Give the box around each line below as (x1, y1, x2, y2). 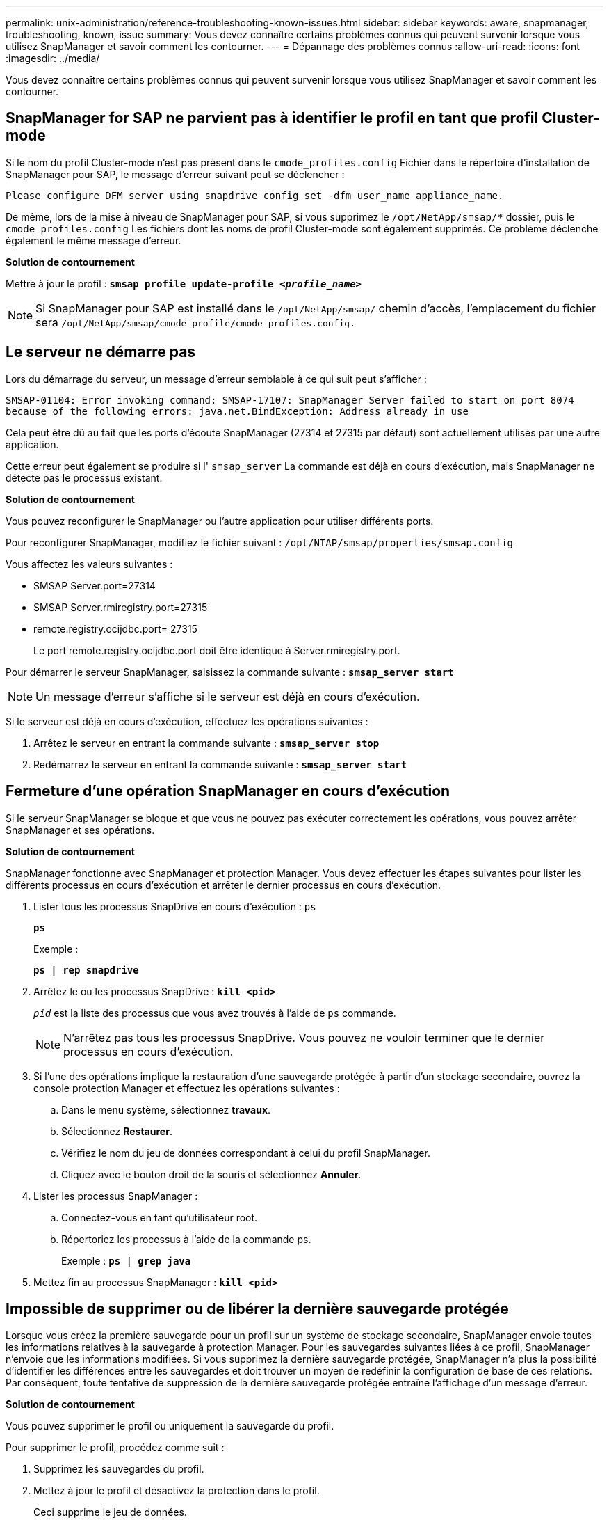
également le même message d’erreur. (6, 234, 181, 246)
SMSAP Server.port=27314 (33, 579, 156, 592)
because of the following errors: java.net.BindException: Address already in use (6, 405, 469, 417)
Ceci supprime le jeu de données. (33, 1506, 187, 1519)
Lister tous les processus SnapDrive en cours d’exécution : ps (33, 900, 316, 912)
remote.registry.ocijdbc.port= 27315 (33, 622, 197, 635)
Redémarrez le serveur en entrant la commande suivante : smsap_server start (33, 758, 407, 770)
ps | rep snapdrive (33, 964, 139, 976)
